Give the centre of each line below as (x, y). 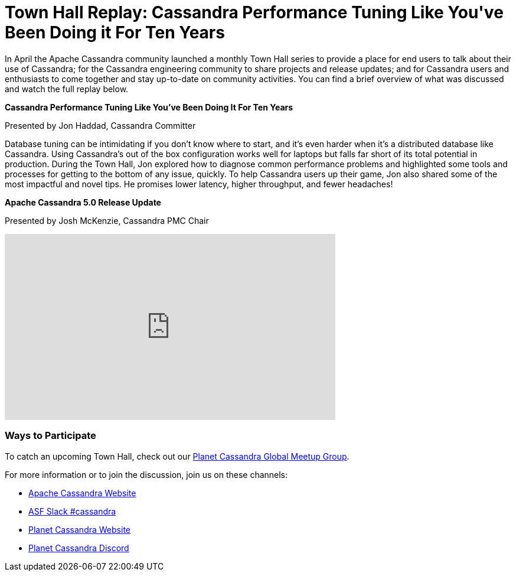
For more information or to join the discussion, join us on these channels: (146, 474)
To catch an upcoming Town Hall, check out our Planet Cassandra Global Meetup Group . (177, 456)
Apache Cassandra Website (82, 493)
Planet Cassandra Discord (79, 548)
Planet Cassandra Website (79, 529)
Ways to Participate (50, 436)
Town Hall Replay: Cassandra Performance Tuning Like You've (254, 12)
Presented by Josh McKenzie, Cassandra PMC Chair (107, 220)
